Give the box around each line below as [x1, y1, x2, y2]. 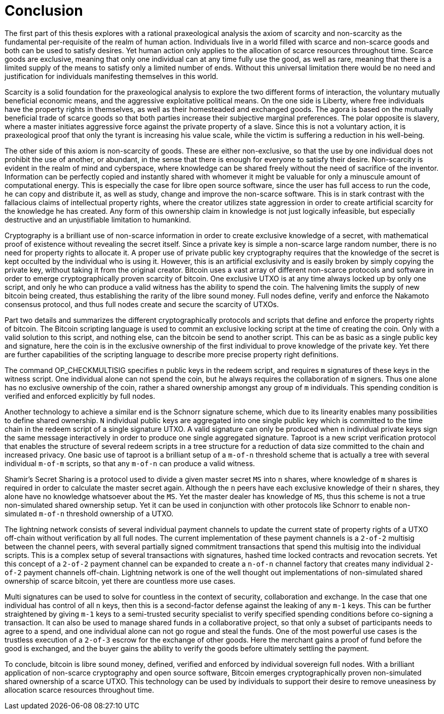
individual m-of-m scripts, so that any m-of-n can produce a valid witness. [5, 459, 255, 468]
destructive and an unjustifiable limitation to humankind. [5, 215, 191, 224]
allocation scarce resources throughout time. [5, 685, 154, 694]
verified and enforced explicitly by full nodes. [5, 391, 155, 400]
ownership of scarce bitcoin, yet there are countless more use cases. [5, 576, 236, 585]
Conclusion [5, 2, 83, 19]
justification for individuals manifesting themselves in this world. [5, 71, 218, 81]
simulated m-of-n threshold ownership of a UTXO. [5, 509, 174, 518]
